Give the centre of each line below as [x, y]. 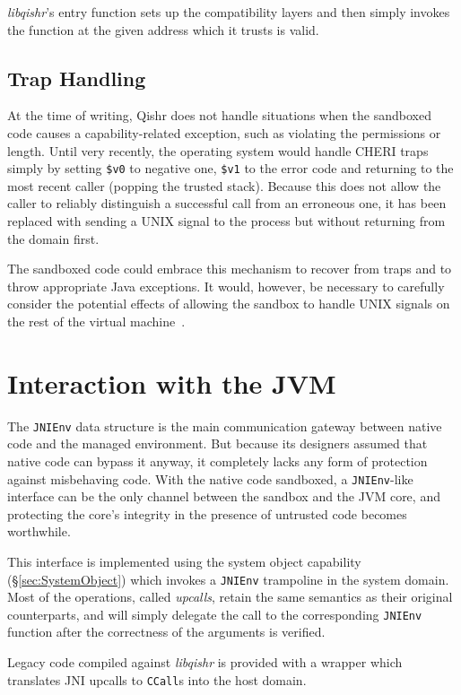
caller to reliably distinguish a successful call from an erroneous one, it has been [227, 203]
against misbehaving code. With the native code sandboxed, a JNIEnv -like [210, 478]
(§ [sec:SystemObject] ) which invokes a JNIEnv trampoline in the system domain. [228, 579]
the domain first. [53, 238]
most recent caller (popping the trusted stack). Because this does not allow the [224, 185]
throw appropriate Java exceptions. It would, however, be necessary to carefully [226, 286]
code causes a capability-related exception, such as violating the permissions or [224, 132]
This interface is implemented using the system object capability [184, 561]
